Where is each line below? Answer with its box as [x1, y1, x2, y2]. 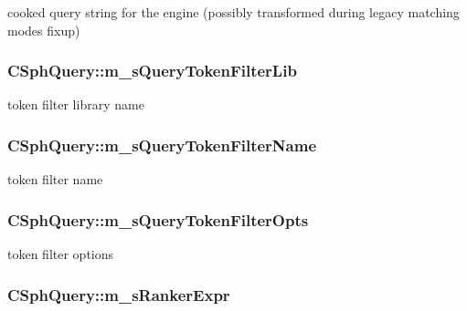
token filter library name [7, 95, 144, 114]
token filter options [7, 244, 114, 264]
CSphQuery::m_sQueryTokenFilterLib [7, 59, 297, 82]
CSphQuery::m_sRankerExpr [7, 283, 230, 306]
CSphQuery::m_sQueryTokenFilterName [7, 133, 317, 156]
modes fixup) [7, 20, 80, 39]
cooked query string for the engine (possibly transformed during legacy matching [7, 3, 460, 21]
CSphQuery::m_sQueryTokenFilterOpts [7, 208, 309, 231]
